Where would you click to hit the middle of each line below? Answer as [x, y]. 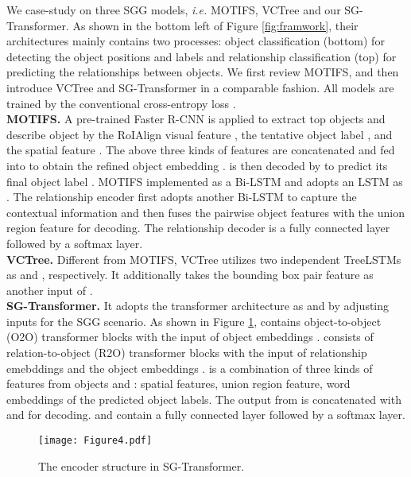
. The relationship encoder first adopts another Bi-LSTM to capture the [182, 197]
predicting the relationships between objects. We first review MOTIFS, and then [203, 72]
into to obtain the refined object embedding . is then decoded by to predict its [197, 165]
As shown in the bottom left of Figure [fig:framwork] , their [215, 25]
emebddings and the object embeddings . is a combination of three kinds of [190, 368]
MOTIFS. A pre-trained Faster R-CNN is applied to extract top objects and [196, 119]
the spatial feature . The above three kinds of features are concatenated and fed [201, 150]
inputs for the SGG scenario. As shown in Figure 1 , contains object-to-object [194, 321]
